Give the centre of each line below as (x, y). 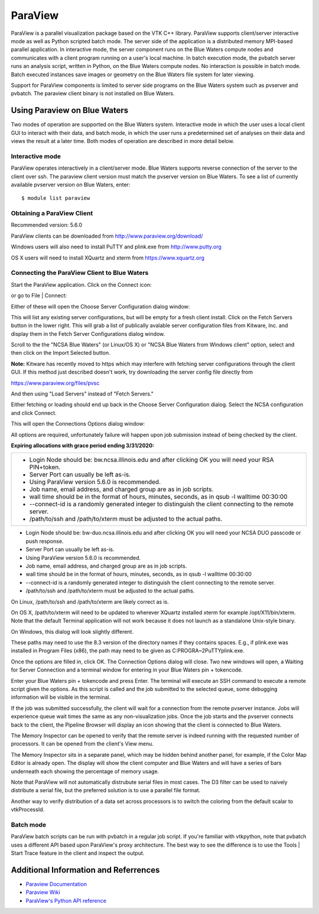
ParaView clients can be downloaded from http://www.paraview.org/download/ (107, 236)
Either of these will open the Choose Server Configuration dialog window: (100, 306)
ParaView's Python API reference (66, 900)
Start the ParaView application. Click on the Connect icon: (81, 284)
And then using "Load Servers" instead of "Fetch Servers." (82, 394)
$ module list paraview (56, 198)
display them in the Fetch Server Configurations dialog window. (88, 333)
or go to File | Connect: (39, 296)
